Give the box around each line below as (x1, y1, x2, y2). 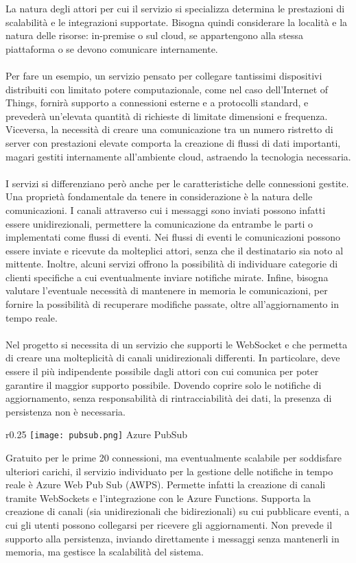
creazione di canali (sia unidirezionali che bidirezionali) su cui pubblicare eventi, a (5, 504, 350, 518)
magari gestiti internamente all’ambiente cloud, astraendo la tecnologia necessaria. (5, 149, 351, 163)
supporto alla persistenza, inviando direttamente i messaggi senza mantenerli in (5, 531, 340, 545)
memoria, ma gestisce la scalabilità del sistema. (5, 544, 204, 559)
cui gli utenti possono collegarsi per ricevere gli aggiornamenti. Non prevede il (5, 518, 333, 532)
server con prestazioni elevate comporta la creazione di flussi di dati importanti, (5, 135, 341, 149)
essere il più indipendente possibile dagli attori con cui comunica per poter (5, 364, 319, 379)
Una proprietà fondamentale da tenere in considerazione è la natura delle (5, 189, 313, 204)
